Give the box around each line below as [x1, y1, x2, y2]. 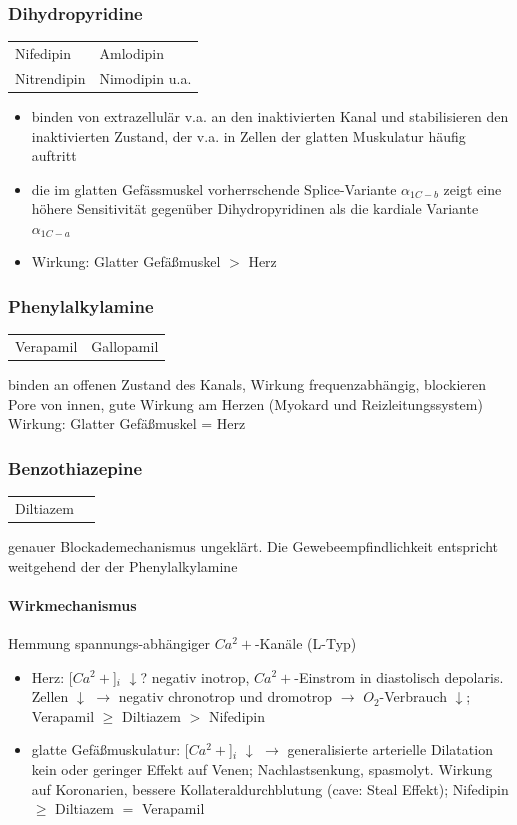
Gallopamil [91, 336, 159, 357]
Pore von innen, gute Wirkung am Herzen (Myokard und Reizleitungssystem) [8, 393, 483, 414]
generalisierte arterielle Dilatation [287, 739, 493, 760]
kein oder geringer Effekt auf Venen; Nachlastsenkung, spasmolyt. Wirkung [31, 758, 493, 779]
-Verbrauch [379, 686, 447, 707]
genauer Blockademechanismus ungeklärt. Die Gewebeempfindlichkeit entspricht [8, 535, 499, 556]
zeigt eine [443, 178, 502, 199]
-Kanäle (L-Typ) [254, 632, 357, 653]
